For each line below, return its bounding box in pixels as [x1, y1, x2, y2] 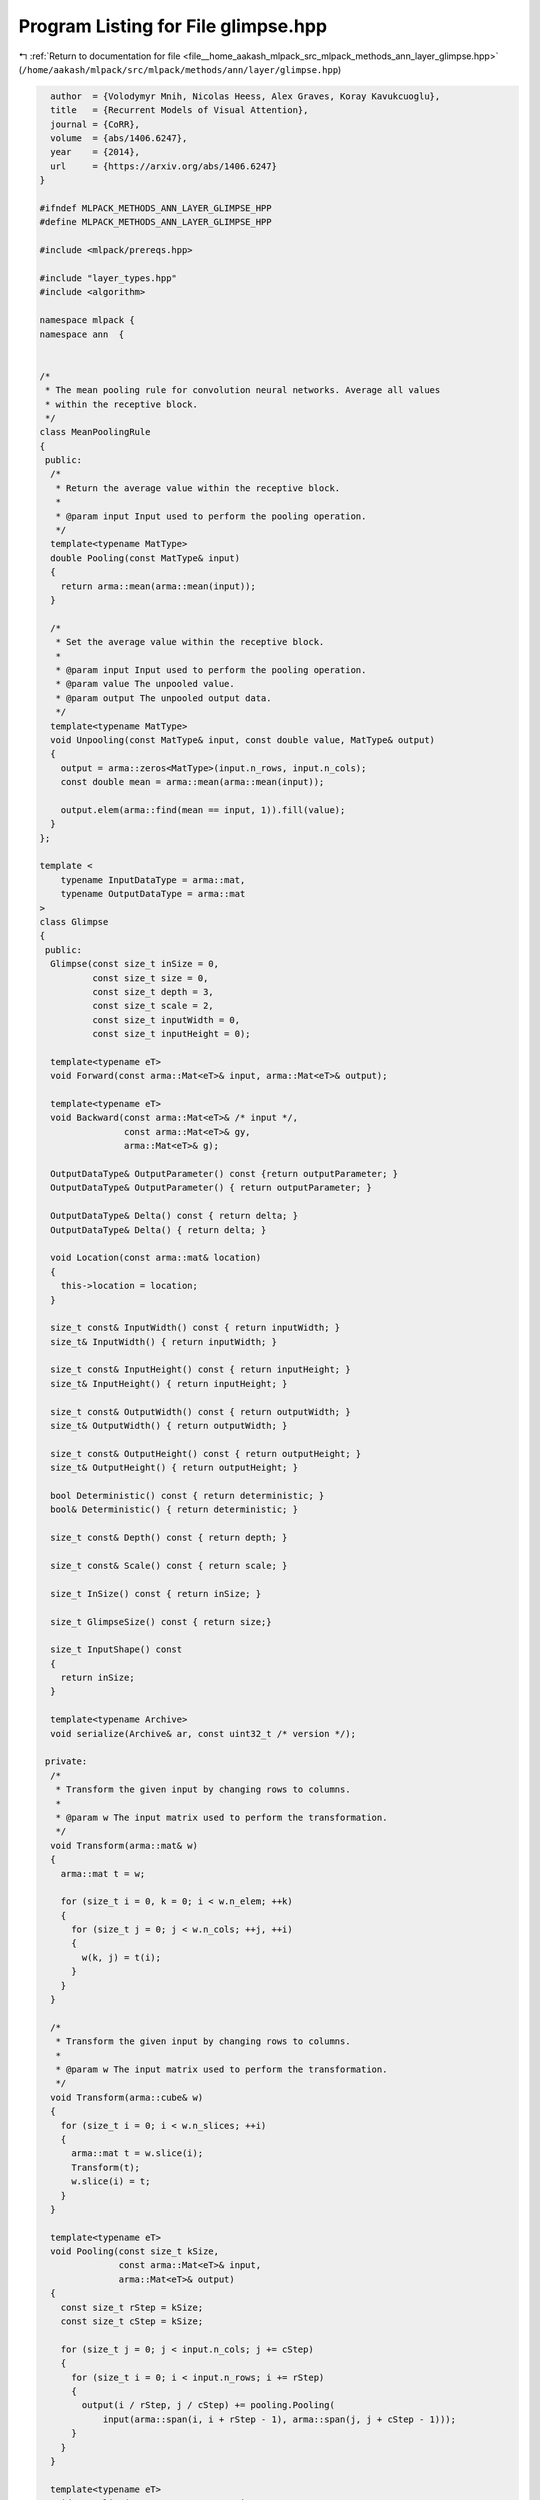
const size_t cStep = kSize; [60, 2316, 204, 2327]
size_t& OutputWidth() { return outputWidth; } [50, 1420, 288, 1432]
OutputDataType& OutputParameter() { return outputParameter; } [50, 1182, 372, 1194]
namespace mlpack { [39, 315, 135, 326]
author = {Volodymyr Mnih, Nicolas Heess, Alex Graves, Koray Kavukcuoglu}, [50, 90, 441, 102]
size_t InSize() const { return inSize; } [50, 1588, 262, 1599]
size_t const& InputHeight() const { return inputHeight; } [50, 1364, 351, 1375]
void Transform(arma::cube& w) [50, 2091, 204, 2103]
